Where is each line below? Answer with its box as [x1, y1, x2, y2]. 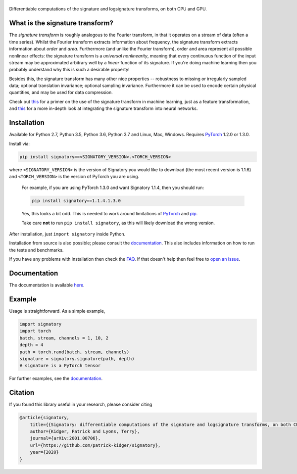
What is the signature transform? [9, 19, 114, 27]
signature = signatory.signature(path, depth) [19, 356, 135, 361]
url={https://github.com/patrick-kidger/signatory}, [30, 442, 161, 448]
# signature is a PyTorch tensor [19, 363, 101, 369]
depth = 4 [19, 342, 44, 348]
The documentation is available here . [9, 282, 85, 288]
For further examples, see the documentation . [9, 376, 103, 381]
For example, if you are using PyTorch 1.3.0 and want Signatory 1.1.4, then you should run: [21, 185, 204, 190]
